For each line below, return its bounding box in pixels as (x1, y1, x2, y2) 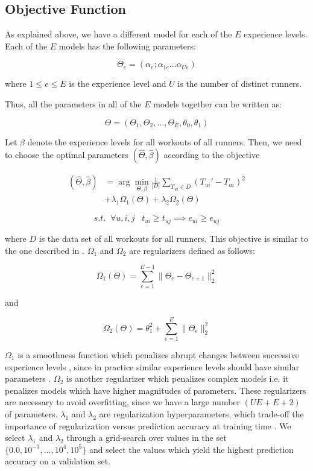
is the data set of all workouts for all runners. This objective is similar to (39, 232, 308, 244)
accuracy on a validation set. (5, 455, 111, 467)
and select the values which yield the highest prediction (89, 443, 294, 455)
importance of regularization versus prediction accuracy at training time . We (5, 419, 291, 432)
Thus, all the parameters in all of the (5, 97, 142, 110)
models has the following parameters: (58, 39, 196, 52)
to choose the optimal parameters (5, 148, 128, 161)
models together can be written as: (153, 97, 282, 110)
